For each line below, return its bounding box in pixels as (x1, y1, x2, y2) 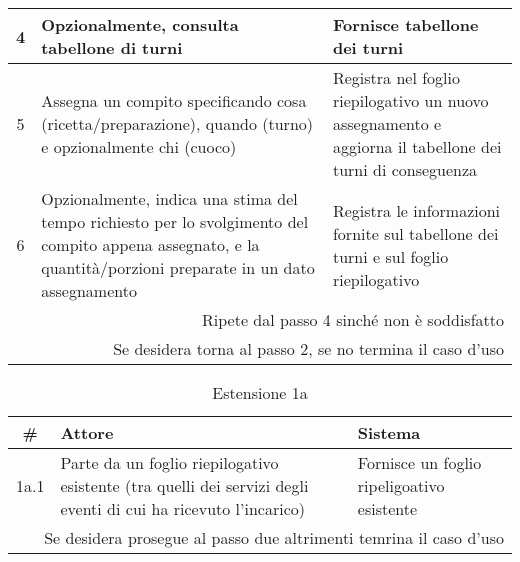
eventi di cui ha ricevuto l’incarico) (60, 497, 305, 520)
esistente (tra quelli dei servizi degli (60, 474, 309, 497)
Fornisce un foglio (357, 451, 482, 474)
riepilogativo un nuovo (332, 89, 489, 112)
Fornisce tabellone (332, 13, 479, 36)
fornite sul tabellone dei (332, 221, 499, 245)
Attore (60, 421, 114, 444)
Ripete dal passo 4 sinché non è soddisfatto (202, 308, 504, 331)
